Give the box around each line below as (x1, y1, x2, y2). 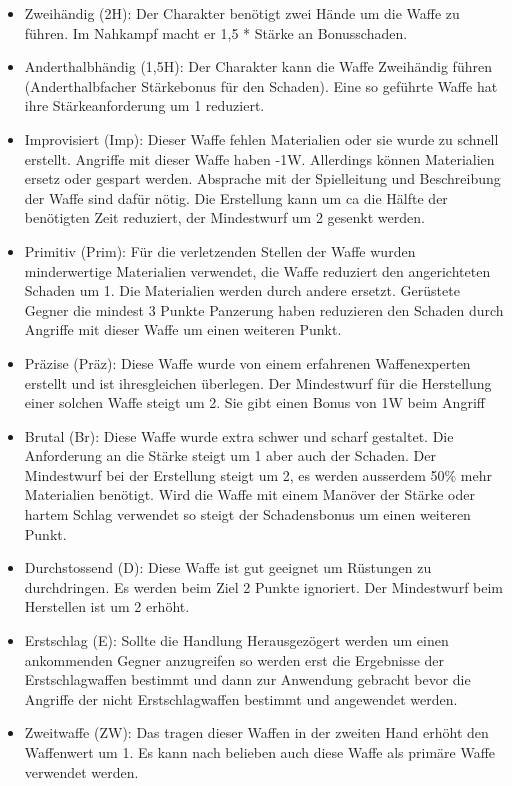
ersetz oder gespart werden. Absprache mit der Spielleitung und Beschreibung (24, 168, 501, 189)
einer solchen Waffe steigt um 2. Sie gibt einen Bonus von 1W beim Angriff (24, 392, 485, 413)
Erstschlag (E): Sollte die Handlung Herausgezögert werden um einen (24, 630, 449, 651)
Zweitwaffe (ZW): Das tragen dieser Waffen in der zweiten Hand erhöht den (24, 722, 489, 743)
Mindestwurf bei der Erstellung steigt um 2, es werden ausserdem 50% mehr (24, 464, 492, 485)
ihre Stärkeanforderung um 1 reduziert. (24, 95, 265, 116)
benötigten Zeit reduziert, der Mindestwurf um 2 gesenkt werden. (24, 207, 425, 228)
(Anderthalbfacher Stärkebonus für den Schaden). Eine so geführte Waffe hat (24, 75, 498, 96)
